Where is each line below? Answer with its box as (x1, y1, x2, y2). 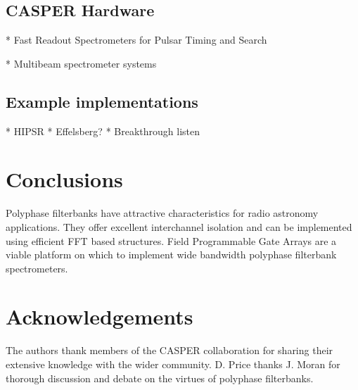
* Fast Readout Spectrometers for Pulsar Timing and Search (6, 32, 267, 47)
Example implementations (6, 90, 198, 112)
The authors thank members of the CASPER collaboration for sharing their (6, 343, 333, 358)
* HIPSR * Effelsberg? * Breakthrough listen (6, 123, 200, 138)
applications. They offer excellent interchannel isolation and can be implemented (6, 219, 352, 234)
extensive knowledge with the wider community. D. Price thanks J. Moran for (6, 357, 340, 371)
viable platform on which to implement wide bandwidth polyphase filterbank (6, 247, 337, 262)
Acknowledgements (6, 302, 193, 331)
